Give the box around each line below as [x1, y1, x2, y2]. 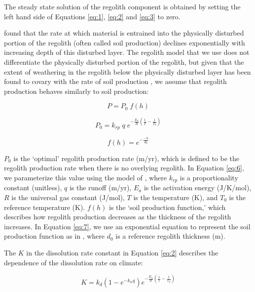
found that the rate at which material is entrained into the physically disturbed [4, 28, 244, 38]
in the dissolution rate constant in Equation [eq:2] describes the [26, 247, 219, 257]
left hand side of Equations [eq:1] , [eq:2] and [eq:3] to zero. [4, 11, 181, 21]
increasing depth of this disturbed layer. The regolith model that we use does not [4, 47, 250, 57]
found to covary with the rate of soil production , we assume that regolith [4, 76, 227, 86]
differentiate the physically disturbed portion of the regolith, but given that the [4, 56, 244, 67]
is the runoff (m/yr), [69, 182, 132, 193]
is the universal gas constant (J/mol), [11, 192, 125, 202]
